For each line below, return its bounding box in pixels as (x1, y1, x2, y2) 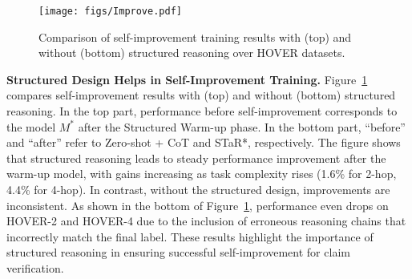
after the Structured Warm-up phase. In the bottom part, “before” (78, 118, 406, 135)
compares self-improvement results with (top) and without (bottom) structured (6, 87, 396, 103)
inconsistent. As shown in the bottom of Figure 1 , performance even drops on (6, 196, 389, 213)
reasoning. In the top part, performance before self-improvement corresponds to (6, 103, 398, 119)
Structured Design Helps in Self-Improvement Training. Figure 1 (6, 71, 368, 87)
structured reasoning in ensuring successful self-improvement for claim (6, 244, 350, 261)
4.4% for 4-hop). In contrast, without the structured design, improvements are (6, 181, 390, 197)
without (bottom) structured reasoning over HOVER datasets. (38, 44, 345, 61)
